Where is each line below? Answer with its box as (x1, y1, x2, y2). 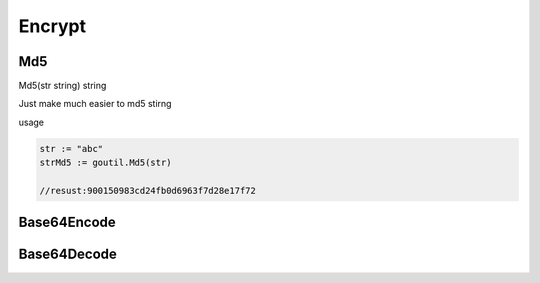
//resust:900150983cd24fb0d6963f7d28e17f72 (39, 185, 257, 196)
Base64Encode (18, 214, 117, 231)
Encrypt (18, 15, 87, 37)
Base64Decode (18, 246, 117, 263)
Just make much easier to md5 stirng (18, 98, 172, 110)
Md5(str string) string (18, 80, 107, 92)
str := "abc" (39, 143, 104, 154)
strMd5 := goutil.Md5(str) (39, 157, 172, 169)
